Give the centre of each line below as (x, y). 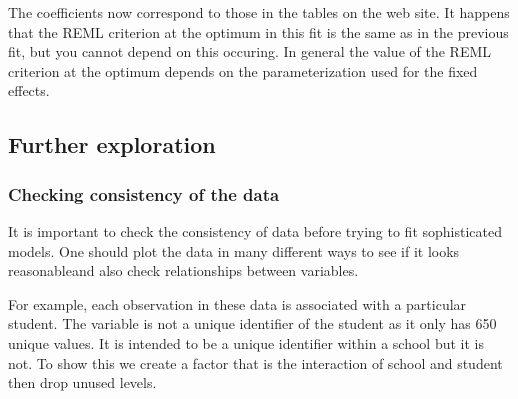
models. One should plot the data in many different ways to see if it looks (234, 250)
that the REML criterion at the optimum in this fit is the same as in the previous (258, 31)
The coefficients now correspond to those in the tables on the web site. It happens (259, 12)
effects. (29, 90)
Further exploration (112, 144)
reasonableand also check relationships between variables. (183, 270)
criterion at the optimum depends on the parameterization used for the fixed (243, 70)
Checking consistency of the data (144, 193)
